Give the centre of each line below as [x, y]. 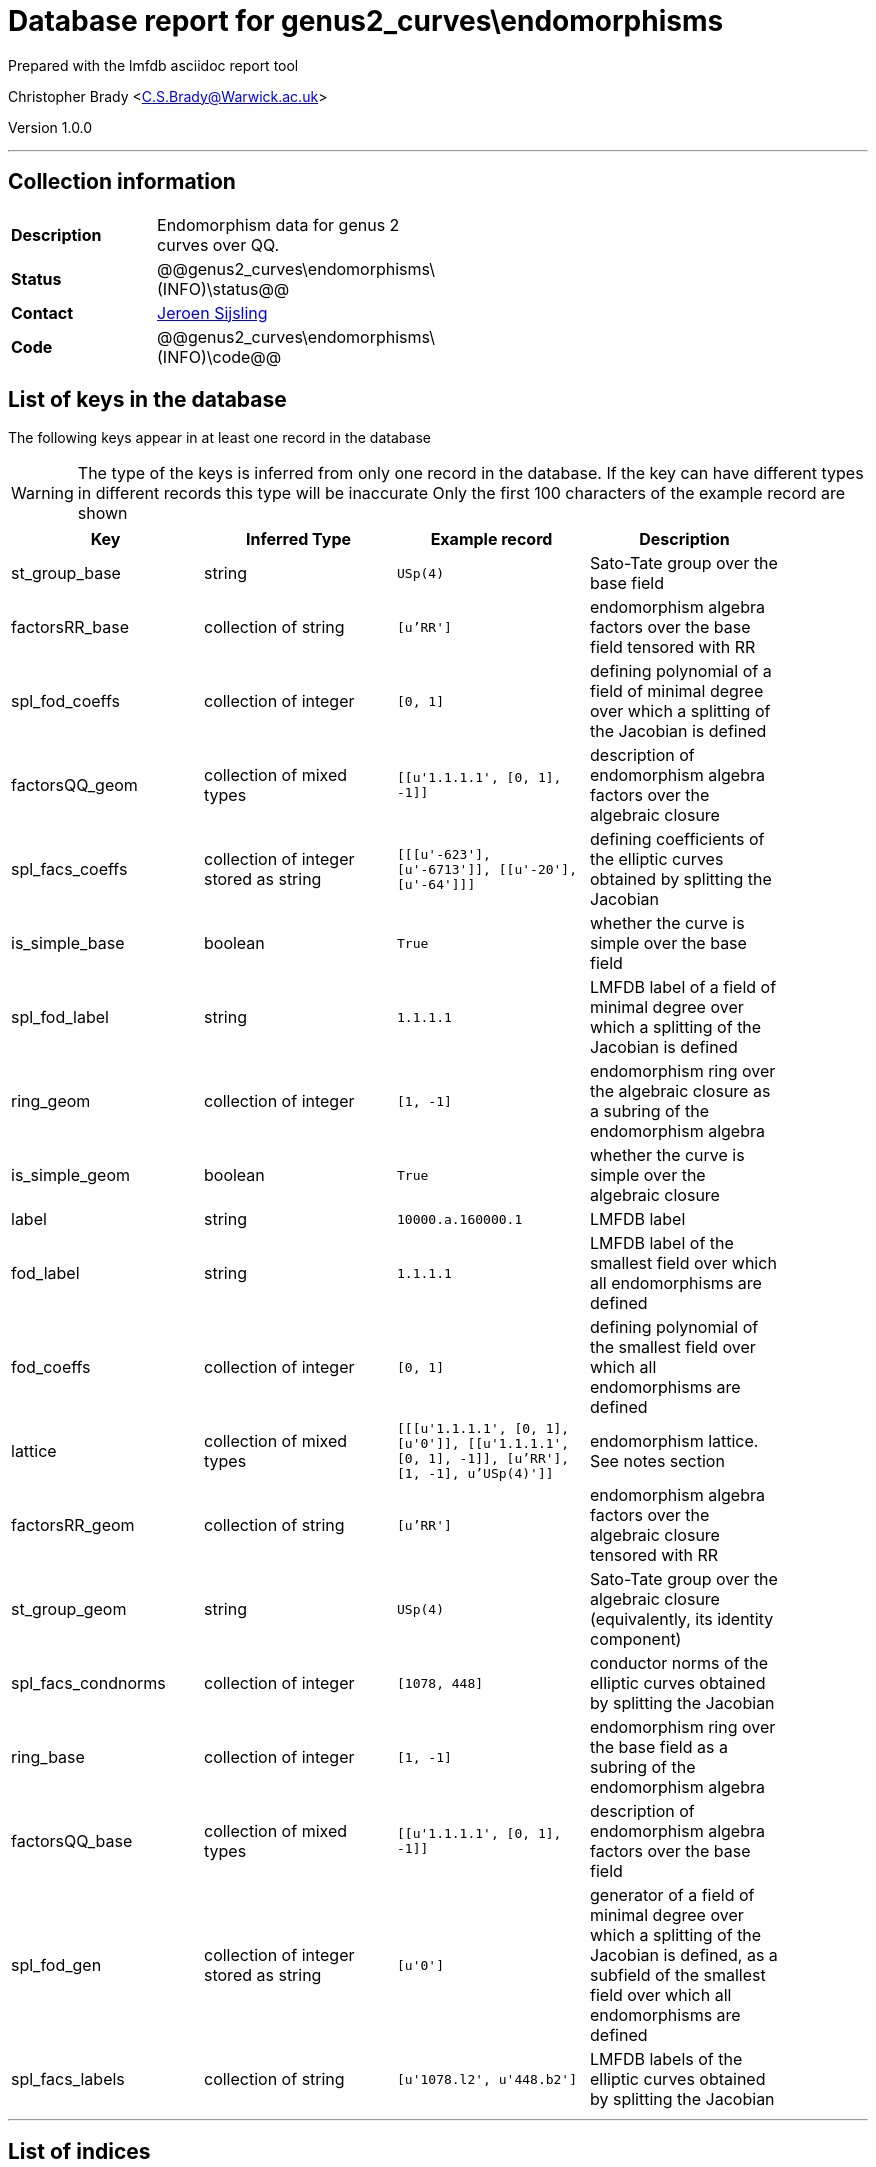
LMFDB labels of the [666, 2059]
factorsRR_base [70, 627]
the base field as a [659, 1747]
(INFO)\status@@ [223, 288]
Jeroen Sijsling [212, 312]
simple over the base [668, 943]
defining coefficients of [677, 839]
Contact [42, 312]
